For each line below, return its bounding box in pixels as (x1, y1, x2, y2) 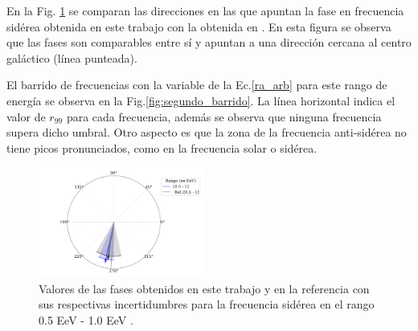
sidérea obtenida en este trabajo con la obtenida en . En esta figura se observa (6, 18, 391, 35)
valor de (6, 108, 46, 125)
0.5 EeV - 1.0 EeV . (39, 312, 133, 329)
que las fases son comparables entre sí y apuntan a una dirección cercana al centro (6, 34, 412, 51)
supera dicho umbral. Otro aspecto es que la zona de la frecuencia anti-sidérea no (6, 124, 407, 141)
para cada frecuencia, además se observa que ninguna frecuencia (66, 108, 382, 125)
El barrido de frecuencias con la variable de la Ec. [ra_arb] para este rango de (6, 76, 387, 93)
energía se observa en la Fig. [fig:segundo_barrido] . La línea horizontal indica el (6, 92, 395, 108)
